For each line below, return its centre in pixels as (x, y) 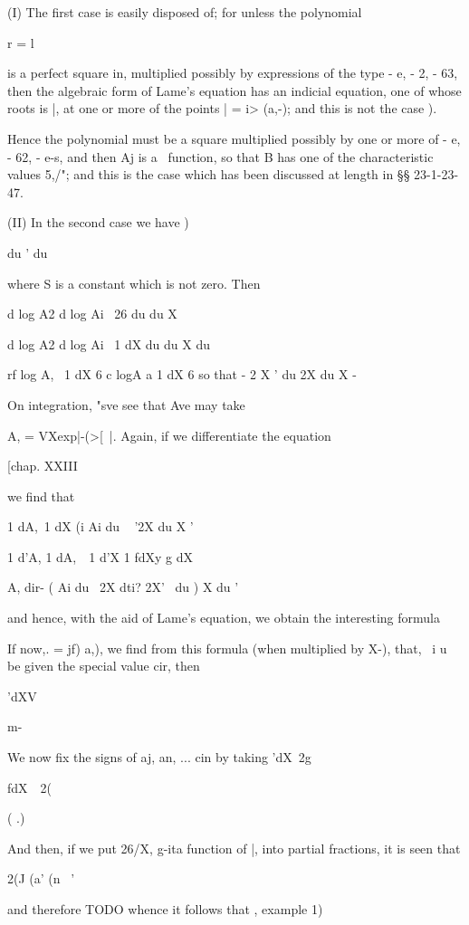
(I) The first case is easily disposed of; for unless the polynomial (185, 12)
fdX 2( (30, 787)
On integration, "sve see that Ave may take (126, 404)
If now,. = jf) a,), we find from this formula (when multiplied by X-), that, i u (227, 648)
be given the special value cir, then (104, 666)
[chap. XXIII (43, 466)
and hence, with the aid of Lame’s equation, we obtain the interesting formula (224, 618)
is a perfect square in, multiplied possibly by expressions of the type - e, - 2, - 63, (233, 73)
